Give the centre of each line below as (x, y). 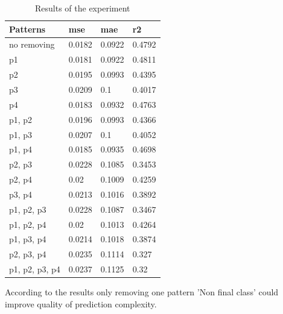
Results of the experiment (83, 8)
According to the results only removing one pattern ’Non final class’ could (142, 292)
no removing (32, 44)
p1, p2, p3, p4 (35, 269)
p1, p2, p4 (28, 224)
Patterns (27, 29)
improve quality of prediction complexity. (81, 303)
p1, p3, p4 (28, 239)
